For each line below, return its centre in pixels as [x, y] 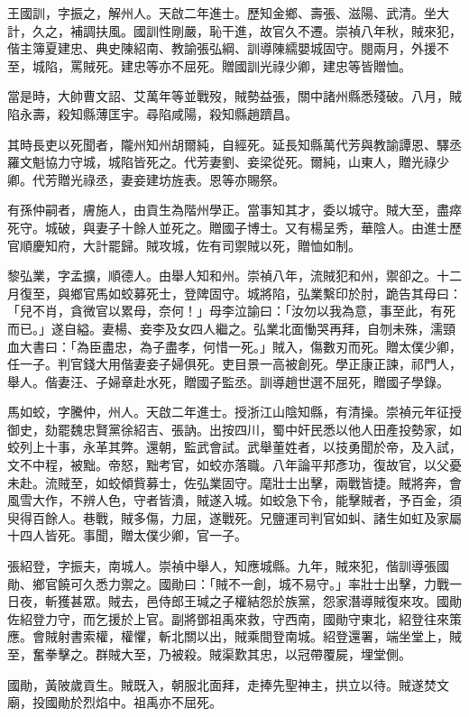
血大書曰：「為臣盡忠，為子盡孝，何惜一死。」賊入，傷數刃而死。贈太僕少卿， [234, 346]
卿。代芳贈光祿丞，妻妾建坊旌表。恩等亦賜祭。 [146, 179]
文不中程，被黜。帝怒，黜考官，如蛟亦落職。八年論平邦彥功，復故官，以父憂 [234, 465]
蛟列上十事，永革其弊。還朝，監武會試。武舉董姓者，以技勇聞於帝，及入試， [234, 447]
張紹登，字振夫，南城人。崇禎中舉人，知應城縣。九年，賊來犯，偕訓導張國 [228, 566]
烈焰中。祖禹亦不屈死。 [152, 702]
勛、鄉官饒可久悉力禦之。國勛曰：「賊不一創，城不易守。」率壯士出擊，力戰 [228, 583]
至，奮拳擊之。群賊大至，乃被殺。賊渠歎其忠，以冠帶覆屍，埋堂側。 [209, 654]
